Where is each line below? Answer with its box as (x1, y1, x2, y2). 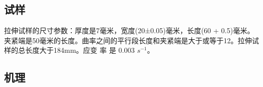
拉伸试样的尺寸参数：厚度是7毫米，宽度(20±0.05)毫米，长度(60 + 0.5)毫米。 (4, 25, 254, 36)
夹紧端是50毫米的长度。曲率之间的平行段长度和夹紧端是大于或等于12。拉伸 (4, 35, 252, 45)
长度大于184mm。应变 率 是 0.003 (25, 45, 135, 55)
